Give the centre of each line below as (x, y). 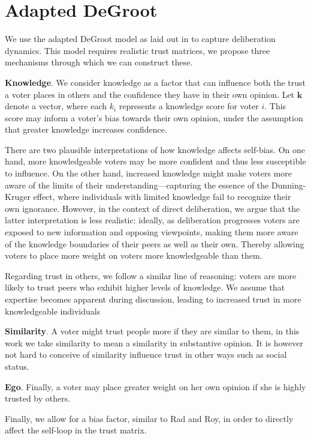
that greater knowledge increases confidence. (86, 129)
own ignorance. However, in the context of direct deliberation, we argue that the (153, 208)
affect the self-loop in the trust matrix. (76, 430)
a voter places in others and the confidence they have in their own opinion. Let (150, 94)
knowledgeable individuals (53, 311)
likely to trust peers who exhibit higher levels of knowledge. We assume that (145, 287)
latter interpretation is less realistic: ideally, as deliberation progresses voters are (152, 220)
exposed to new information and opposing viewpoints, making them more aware (152, 232)
